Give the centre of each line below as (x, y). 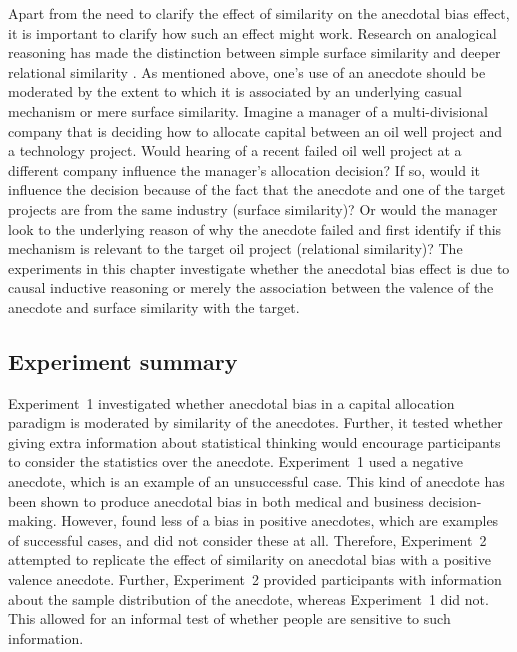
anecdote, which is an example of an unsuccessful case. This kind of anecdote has (256, 481)
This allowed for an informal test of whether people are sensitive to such (229, 618)
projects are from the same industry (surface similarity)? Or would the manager (253, 208)
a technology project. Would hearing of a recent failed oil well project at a (235, 150)
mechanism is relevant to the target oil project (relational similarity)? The (235, 248)
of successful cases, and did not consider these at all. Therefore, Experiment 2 (247, 539)
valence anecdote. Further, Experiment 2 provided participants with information (255, 579)
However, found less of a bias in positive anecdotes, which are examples (280, 520)
